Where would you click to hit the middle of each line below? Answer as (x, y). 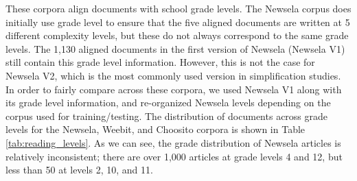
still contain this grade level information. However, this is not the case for (160, 62)
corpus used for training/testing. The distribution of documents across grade (167, 116)
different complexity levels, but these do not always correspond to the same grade (177, 35)
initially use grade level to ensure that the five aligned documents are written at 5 (178, 22)
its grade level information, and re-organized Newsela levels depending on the (168, 102)
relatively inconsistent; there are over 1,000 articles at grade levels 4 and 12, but (174, 156)
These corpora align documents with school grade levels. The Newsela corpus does (178, 8)
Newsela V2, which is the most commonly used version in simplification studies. (173, 75)
